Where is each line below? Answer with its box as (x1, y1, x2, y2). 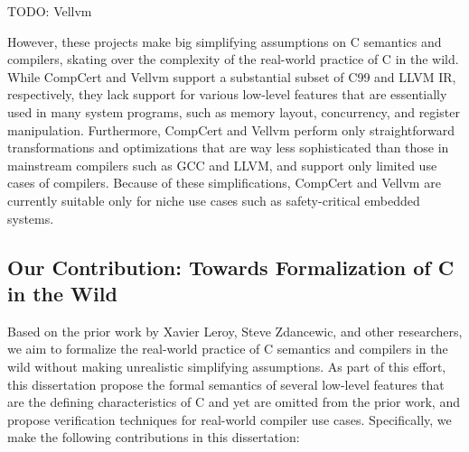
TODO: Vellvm (7, 2, 92, 20)
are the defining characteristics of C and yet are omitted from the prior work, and (7, 392, 460, 411)
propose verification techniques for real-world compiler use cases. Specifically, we (7, 410, 452, 429)
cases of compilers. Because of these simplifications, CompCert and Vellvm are (7, 173, 441, 192)
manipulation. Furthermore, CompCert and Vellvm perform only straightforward (7, 120, 455, 139)
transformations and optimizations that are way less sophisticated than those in (7, 138, 449, 157)
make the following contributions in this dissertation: (7, 428, 300, 447)
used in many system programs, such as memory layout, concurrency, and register (7, 102, 460, 121)
